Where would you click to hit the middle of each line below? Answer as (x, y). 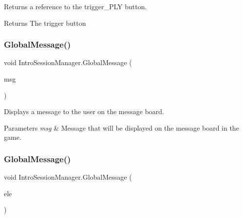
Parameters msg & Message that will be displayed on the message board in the (121, 127)
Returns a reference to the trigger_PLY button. (75, 6)
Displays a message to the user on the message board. (84, 111)
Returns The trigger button (45, 23)
